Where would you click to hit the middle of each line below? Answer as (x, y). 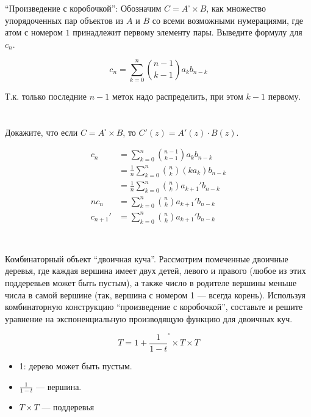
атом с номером (34, 32)
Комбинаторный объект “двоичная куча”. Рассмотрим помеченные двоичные (147, 258)
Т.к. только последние (46, 96)
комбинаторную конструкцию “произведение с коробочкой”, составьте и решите (154, 307)
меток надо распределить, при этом (177, 96)
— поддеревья (68, 407)
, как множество (236, 8)
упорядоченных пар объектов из (64, 20)
